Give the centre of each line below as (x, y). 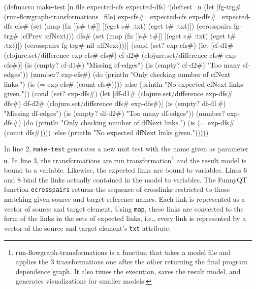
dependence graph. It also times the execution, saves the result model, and (128, 271)
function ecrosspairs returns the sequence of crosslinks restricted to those (117, 189)
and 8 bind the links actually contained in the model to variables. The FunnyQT (126, 179)
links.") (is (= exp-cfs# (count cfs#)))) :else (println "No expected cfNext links (124, 84)
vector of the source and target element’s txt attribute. (88, 228)
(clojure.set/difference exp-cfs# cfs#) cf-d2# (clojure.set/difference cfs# (113, 54)
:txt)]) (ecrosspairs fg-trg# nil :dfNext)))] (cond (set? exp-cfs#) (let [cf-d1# (119, 45)
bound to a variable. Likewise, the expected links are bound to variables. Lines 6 (126, 170)
